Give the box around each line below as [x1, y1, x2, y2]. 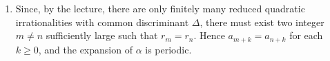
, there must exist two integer [200, 14, 324, 29]
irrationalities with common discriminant [15, 14, 189, 29]
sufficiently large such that [46, 28, 158, 42]
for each [289, 28, 323, 42]
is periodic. [145, 42, 192, 56]
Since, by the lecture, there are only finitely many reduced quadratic [15, 1, 305, 15]
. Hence [193, 28, 225, 42]
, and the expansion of [38, 42, 133, 56]
